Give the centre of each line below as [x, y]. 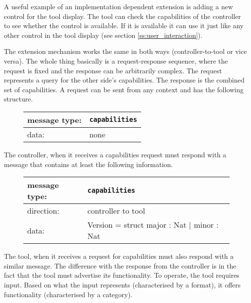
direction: [43, 211]
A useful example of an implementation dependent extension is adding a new [118, 6]
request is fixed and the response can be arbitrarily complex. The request [113, 70]
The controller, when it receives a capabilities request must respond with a [115, 154]
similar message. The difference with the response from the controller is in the [120, 265]
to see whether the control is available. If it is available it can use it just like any [124, 25]
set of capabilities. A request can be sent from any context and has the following [124, 89]
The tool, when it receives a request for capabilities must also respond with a [119, 256]
